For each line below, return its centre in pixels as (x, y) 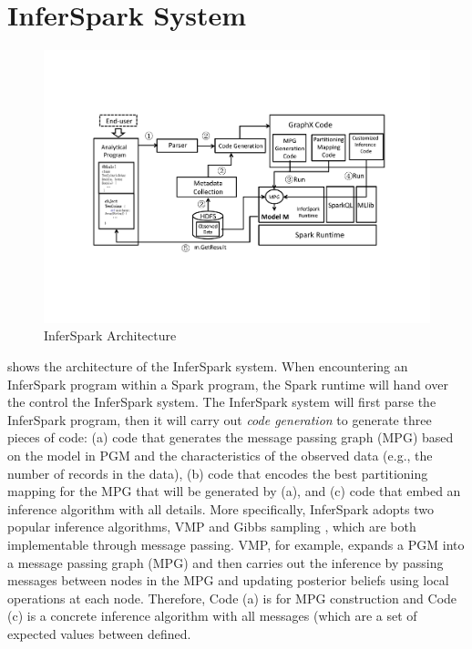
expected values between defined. (99, 633)
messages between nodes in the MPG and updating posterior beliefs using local (228, 580)
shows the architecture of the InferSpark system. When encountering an (208, 365)
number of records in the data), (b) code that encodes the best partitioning (218, 473)
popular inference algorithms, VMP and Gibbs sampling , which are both (212, 527)
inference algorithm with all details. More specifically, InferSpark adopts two (221, 508)
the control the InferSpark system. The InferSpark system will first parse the (222, 402)
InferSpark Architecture (110, 335)
